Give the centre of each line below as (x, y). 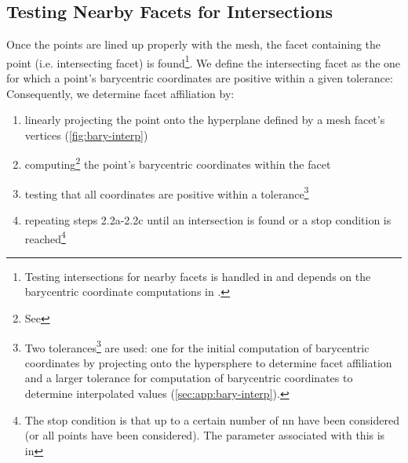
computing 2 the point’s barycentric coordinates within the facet (178, 163)
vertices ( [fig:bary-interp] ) (86, 135)
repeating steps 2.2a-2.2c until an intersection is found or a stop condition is (208, 219)
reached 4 (45, 237)
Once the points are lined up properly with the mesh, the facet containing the (194, 44)
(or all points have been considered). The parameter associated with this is (205, 435)
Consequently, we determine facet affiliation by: (120, 93)
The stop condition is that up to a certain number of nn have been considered (212, 419)
